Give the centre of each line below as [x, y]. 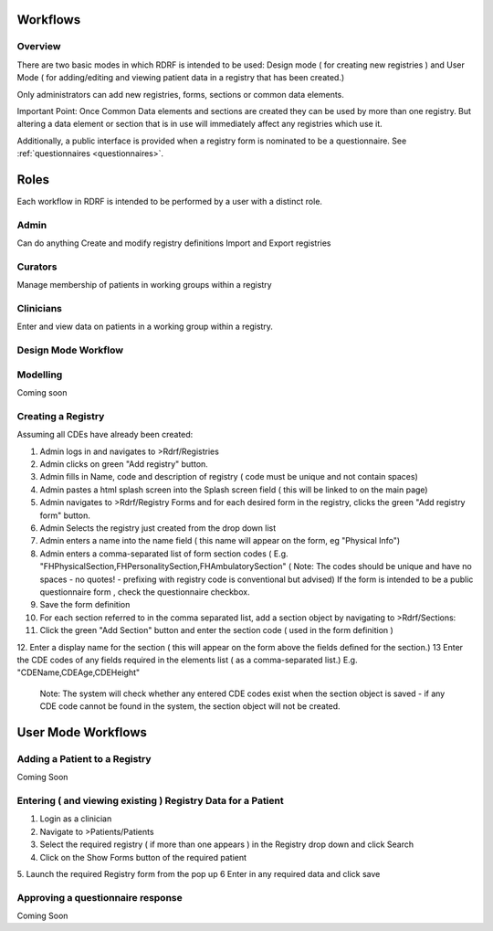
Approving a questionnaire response [100, 897]
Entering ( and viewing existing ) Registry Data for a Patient [150, 801]
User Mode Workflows [82, 732]
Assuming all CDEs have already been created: [105, 435]
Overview [39, 47]
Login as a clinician [76, 819]
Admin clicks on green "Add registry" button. [124, 464]
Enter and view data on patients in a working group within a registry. [145, 327]
